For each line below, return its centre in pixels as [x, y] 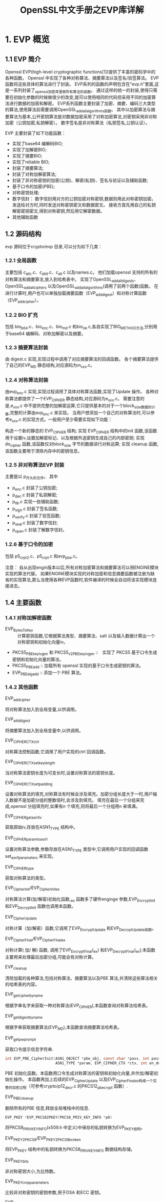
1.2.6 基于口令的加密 [29, 544]
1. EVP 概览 [27, 39]
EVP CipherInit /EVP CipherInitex [32, 888]
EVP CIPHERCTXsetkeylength [30, 762]
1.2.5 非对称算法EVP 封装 [35, 465]
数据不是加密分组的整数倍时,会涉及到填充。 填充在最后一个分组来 [74, 800]
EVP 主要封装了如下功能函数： [35, 133]
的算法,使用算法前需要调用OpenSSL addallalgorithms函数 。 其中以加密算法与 [78, 110]
